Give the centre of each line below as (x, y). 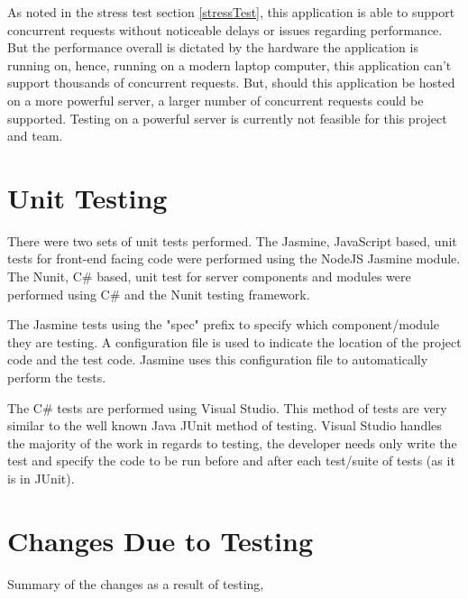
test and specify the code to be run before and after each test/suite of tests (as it (231, 461)
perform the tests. (57, 378)
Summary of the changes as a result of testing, (136, 583)
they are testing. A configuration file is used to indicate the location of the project (234, 341)
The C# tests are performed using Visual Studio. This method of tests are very (227, 407)
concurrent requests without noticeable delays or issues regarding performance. (225, 29)
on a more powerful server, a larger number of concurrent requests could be (216, 100)
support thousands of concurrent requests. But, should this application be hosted (231, 83)
